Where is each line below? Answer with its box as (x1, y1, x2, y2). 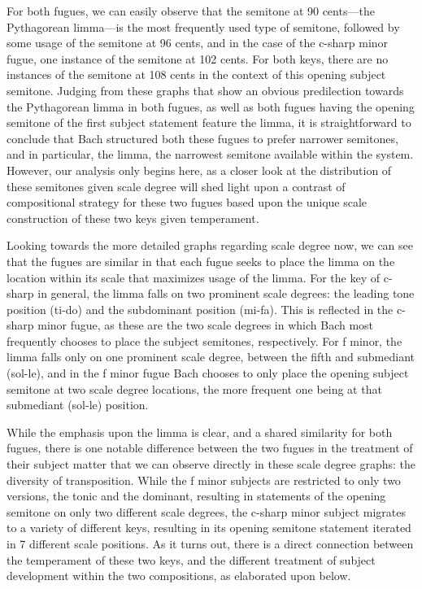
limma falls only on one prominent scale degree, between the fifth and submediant (7, 348, 415, 365)
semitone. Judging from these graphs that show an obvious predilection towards (7, 81, 404, 98)
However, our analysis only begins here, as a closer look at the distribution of (7, 161, 392, 178)
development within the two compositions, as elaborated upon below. (7, 567, 351, 584)
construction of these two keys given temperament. (7, 209, 259, 226)
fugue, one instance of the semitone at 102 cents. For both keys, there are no (7, 50, 389, 67)
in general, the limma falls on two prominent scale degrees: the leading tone (37, 285, 415, 302)
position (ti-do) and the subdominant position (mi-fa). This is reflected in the (7, 300, 394, 317)
